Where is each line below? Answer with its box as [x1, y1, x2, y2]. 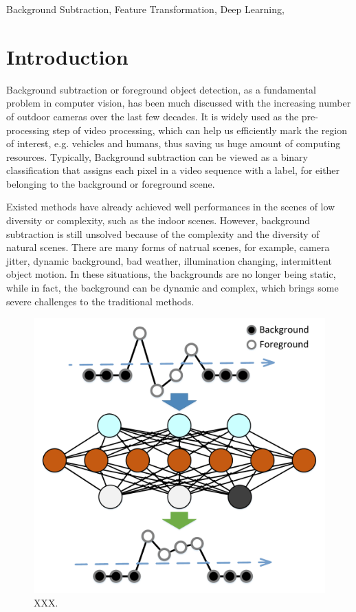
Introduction [6, 42, 129, 70]
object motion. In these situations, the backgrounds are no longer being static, [6, 267, 336, 281]
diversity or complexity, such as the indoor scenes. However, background [6, 213, 310, 228]
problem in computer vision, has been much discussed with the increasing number [6, 96, 351, 110]
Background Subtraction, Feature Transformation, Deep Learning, [6, 2, 285, 16]
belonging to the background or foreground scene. [6, 176, 215, 190]
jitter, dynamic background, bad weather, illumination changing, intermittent [6, 253, 332, 267]
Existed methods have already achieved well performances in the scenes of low [6, 199, 335, 214]
